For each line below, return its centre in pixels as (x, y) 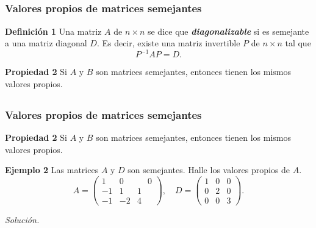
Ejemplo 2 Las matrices (52, 170)
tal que (298, 43)
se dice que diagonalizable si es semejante (228, 31)
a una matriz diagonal (46, 43)
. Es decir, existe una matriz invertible (168, 43)
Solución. (22, 220)
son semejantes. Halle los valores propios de (209, 170)
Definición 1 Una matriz (53, 31)
